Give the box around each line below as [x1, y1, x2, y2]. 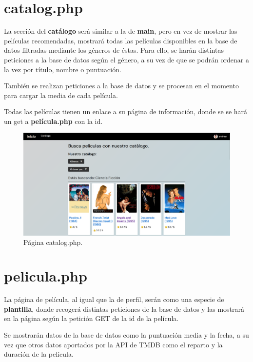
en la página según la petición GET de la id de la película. [4, 313, 179, 323]
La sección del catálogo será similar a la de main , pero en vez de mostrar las [4, 26, 237, 36]
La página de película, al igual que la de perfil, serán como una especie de [4, 294, 224, 304]
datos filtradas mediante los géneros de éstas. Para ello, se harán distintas [4, 45, 224, 55]
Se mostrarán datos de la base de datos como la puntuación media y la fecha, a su [4, 329, 249, 340]
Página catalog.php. [23, 237, 83, 247]
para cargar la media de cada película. [4, 90, 118, 100]
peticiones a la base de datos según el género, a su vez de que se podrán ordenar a [4, 54, 250, 64]
